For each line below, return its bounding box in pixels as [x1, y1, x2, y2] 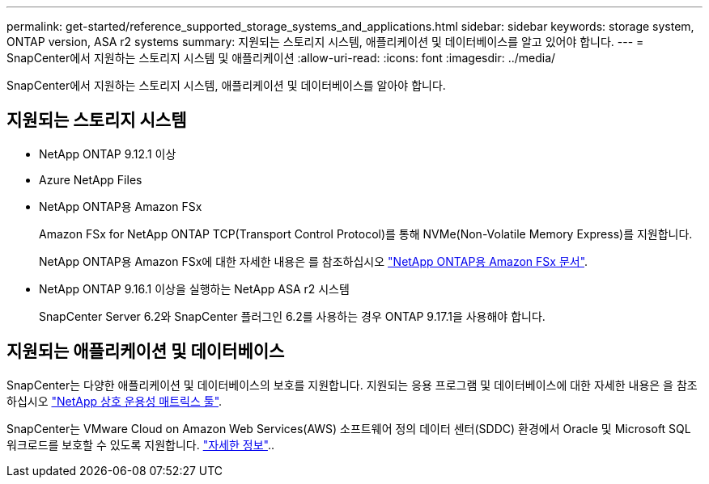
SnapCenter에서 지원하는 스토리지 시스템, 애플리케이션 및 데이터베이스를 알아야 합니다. [6, 78, 446, 92]
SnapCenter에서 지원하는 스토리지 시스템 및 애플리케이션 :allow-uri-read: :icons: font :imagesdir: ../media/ [6, 51, 556, 65]
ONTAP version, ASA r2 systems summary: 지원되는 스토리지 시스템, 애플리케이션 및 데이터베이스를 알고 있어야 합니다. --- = [6, 35, 644, 48]
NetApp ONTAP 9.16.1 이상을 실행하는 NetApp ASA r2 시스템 [39, 281, 350, 296]
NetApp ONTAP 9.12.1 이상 [39, 146, 176, 161]
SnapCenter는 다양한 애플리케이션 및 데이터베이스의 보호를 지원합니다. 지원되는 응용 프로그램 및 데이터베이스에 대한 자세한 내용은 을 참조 [6, 377, 698, 392]
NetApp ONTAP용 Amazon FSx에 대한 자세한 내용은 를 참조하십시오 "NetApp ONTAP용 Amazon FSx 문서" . [39, 254, 588, 268]
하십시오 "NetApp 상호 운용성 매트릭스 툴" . [6, 394, 223, 408]
